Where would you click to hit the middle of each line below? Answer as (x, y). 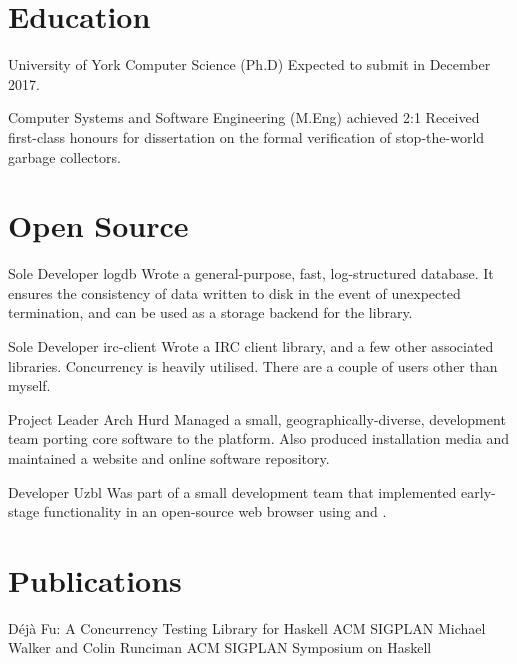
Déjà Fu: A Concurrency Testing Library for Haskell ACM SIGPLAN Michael (247, 627)
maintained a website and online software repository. (169, 457)
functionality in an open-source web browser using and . (215, 511)
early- (478, 491)
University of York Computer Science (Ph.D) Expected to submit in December (249, 64)
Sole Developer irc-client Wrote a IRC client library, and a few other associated (251, 346)
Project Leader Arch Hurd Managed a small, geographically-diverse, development (257, 418)
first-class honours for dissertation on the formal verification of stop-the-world (246, 136)
